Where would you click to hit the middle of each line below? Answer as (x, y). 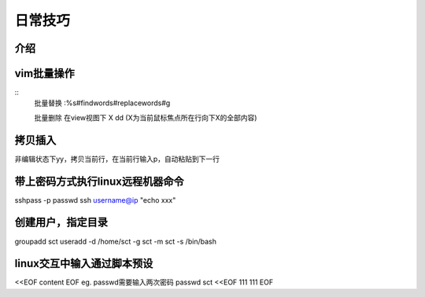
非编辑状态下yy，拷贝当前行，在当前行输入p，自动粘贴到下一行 (117, 159)
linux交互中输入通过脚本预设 (84, 264)
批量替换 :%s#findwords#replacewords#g (102, 103)
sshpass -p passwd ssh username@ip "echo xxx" (95, 200)
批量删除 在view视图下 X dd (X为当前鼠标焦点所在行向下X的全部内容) (146, 117)
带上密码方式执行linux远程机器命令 (99, 181)
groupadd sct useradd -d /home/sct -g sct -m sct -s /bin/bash (115, 241)
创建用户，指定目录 (61, 223)
